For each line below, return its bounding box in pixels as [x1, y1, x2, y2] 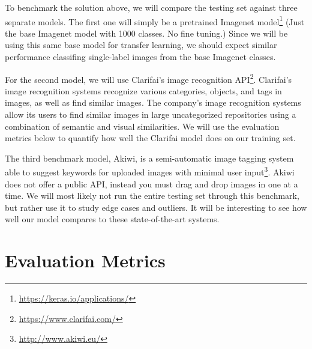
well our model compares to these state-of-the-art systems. [5, 213, 220, 225]
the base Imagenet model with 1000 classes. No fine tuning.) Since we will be [5, 26, 288, 39]
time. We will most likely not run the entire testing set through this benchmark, [5, 189, 299, 202]
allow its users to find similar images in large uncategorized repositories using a [5, 108, 296, 121]
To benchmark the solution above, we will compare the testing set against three [5, 1, 298, 13]
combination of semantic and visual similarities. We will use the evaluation [5, 120, 280, 132]
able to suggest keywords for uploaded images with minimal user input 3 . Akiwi [5, 164, 295, 178]
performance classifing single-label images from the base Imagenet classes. [5, 50, 276, 63]
